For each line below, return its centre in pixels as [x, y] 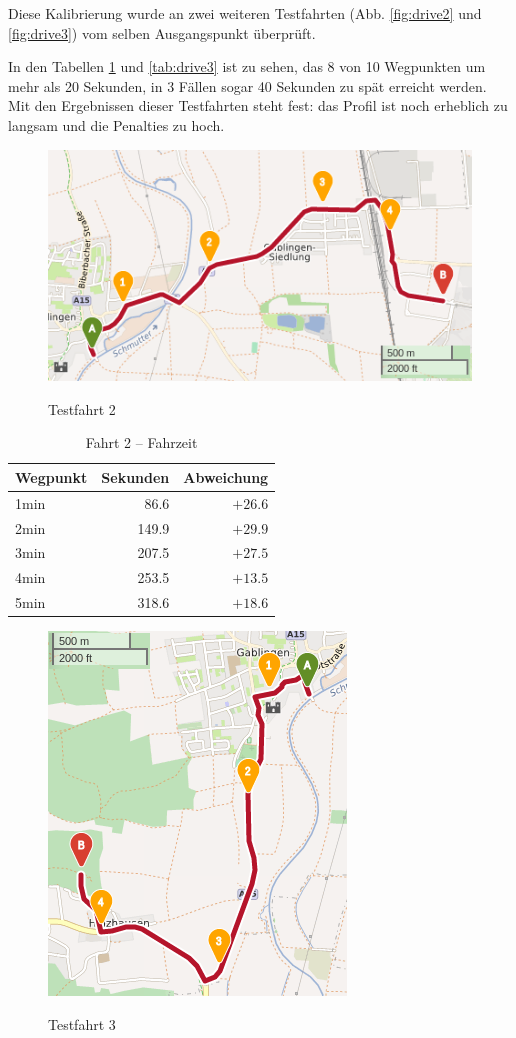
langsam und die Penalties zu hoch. [116, 124]
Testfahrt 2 [82, 408]
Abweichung [226, 476]
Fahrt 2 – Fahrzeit [141, 442]
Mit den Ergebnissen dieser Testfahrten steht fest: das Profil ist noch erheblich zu [258, 105]
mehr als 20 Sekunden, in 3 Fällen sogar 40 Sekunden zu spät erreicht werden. [247, 85]
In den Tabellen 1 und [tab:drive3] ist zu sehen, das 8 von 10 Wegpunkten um [247, 66]
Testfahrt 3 [82, 1023]
